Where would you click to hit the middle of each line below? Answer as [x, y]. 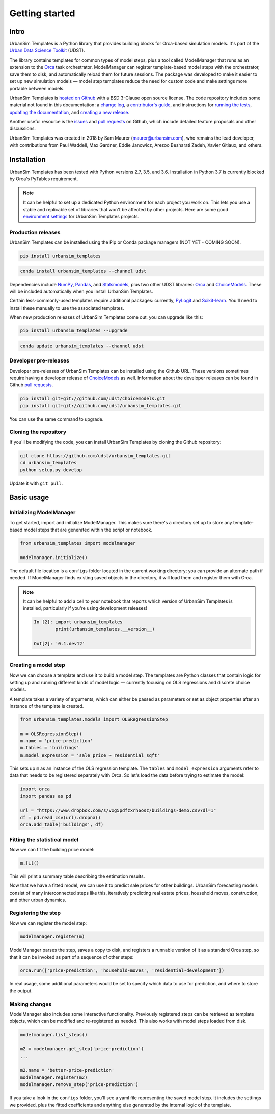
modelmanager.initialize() [54, 557]
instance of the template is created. [47, 706]
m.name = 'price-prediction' [57, 741]
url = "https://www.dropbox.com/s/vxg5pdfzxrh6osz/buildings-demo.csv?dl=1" [118, 810]
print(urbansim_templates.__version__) [105, 629]
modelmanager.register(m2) [54, 1077]
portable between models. [37, 89]
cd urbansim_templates [48, 463]
